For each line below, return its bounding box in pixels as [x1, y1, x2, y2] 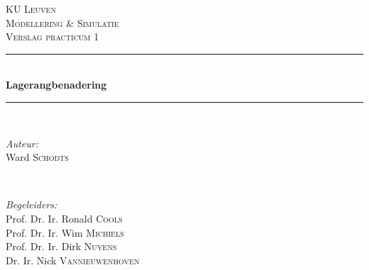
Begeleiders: [6, 197, 57, 212]
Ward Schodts [6, 150, 69, 164]
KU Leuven [6, 1, 56, 16]
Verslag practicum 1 [6, 29, 99, 44]
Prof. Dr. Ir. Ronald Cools [6, 210, 123, 225]
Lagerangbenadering [6, 77, 107, 92]
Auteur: [6, 135, 39, 150]
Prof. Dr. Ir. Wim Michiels [6, 225, 124, 240]
